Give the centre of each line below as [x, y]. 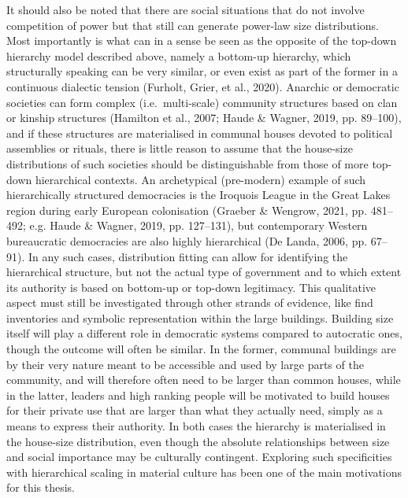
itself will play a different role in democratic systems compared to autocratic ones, [204, 333]
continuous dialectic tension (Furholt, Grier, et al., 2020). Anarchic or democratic [203, 86]
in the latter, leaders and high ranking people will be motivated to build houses [198, 395]
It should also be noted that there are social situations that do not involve [185, 9]
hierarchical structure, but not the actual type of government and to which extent [204, 272]
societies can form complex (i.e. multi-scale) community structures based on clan [202, 102]
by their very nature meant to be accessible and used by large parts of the [185, 364]
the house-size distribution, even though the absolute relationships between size [198, 441]
